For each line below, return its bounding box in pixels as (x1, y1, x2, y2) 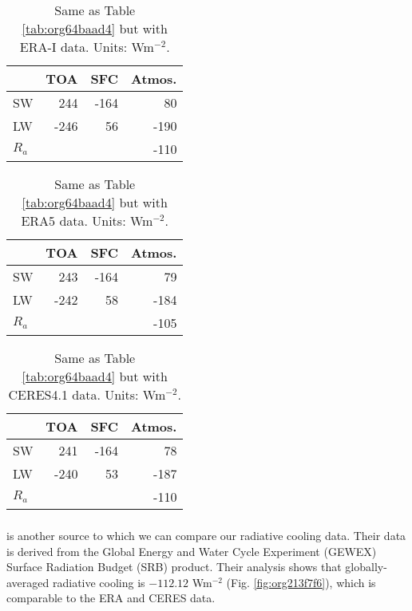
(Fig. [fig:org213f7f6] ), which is (226, 574, 376, 590)
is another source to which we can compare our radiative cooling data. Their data (6, 526, 406, 543)
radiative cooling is (52, 574, 145, 590)
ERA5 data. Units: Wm (21, 211, 153, 230)
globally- (345, 558, 387, 575)
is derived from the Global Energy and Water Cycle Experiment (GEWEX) (6, 542, 377, 559)
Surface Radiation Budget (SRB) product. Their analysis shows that (6, 558, 342, 575)
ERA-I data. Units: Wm (19, 37, 154, 56)
